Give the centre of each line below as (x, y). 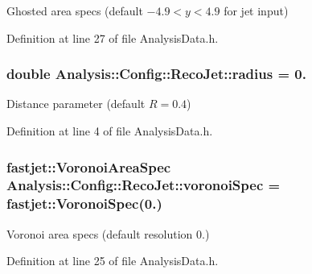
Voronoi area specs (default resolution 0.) (108, 233)
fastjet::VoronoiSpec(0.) (84, 203)
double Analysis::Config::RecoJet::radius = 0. (156, 74)
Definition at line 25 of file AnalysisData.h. (113, 261)
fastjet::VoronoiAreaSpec (89, 166)
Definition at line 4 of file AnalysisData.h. (110, 131)
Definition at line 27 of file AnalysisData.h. (113, 37)
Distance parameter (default (76, 104)
